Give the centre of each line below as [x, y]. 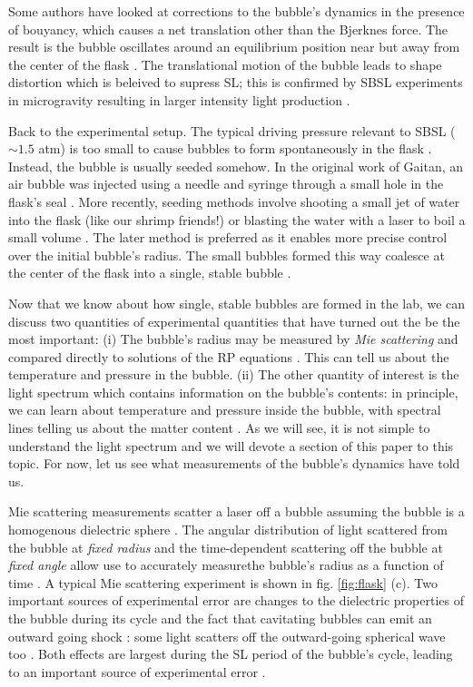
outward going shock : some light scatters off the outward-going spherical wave [227, 636]
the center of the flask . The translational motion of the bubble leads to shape [225, 64]
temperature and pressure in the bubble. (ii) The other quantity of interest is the [234, 374]
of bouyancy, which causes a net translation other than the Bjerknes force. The [228, 29]
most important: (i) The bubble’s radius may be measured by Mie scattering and [233, 339]
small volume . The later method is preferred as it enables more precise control [228, 237]
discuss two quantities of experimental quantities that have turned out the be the [234, 321]
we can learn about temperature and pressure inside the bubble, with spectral [225, 410]
